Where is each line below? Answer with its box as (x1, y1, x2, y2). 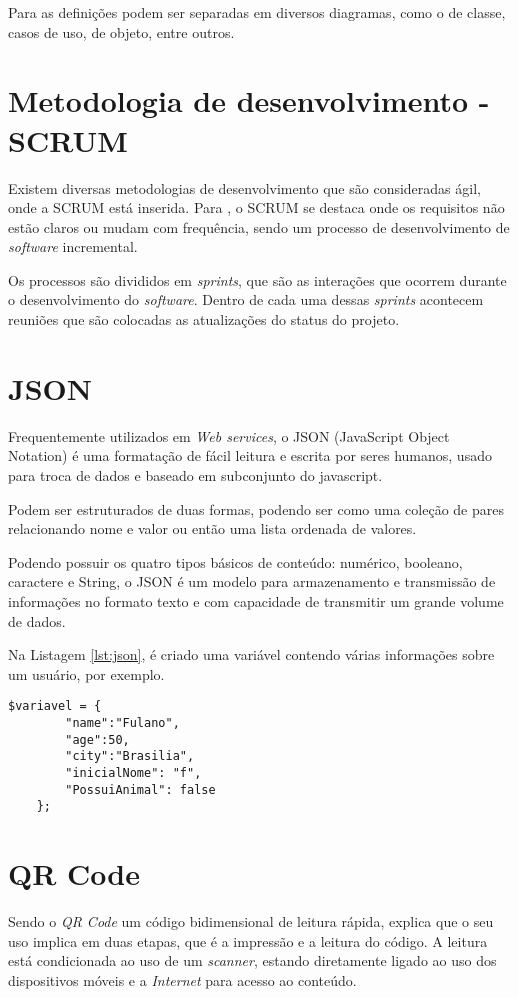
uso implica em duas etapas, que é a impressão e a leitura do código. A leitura (8, 930, 488, 951)
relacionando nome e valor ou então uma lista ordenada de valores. (8, 518, 417, 539)
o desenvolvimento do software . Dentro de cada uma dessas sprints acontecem (8, 289, 484, 310)
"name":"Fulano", (65, 715, 180, 730)
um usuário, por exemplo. (8, 663, 165, 684)
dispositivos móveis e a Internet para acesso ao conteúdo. (8, 969, 357, 990)
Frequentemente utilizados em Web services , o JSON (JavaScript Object (8, 425, 450, 446)
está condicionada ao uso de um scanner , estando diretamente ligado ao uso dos (8, 950, 497, 971)
